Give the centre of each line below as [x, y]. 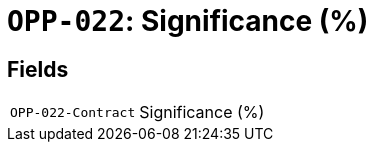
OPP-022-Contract [73, 112]
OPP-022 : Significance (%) [188, 21]
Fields [38, 69]
